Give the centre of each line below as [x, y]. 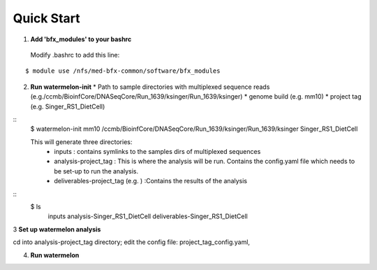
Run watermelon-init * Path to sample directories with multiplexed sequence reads [150, 87]
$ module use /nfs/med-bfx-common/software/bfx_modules [123, 71]
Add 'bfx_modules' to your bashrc [81, 39]
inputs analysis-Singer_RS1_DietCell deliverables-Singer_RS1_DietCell [148, 216]
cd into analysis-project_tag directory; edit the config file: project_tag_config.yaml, [132, 242]
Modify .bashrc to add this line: [75, 55]
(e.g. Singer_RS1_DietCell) [68, 106]
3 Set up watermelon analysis [57, 229]
